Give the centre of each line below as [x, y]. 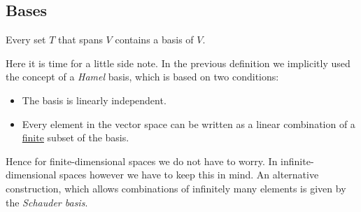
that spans [80, 40]
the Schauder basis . [47, 202]
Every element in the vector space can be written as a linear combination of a [189, 123]
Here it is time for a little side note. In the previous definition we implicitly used [178, 63]
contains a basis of [154, 40]
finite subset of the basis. [76, 137]
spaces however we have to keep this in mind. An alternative [189, 175]
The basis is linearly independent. [94, 100]
